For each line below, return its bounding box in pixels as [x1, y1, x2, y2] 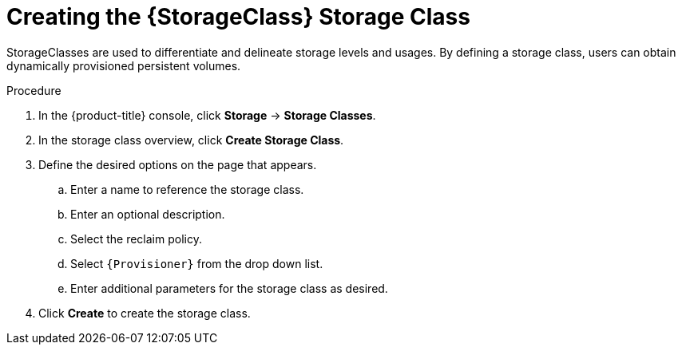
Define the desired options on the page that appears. [38, 157, 317, 172]
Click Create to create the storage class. [38, 306, 251, 320]
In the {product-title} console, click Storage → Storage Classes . [38, 108, 376, 122]
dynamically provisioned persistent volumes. [6, 58, 241, 73]
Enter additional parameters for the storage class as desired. [70, 281, 388, 295]
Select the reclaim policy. [70, 231, 202, 246]
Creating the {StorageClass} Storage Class [6, 3, 470, 30]
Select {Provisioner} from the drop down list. [70, 256, 323, 270]
